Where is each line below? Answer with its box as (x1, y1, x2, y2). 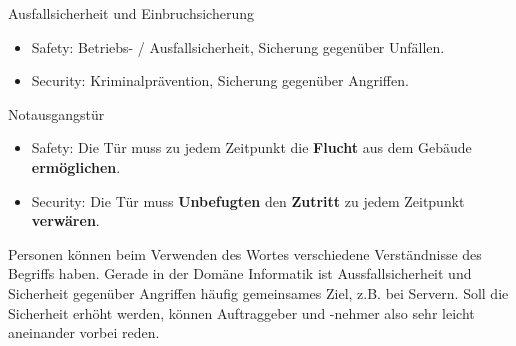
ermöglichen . (31, 156, 121, 177)
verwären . (31, 210, 100, 231)
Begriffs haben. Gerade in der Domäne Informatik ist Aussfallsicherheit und (8, 263, 472, 284)
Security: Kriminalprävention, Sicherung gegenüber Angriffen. (31, 70, 409, 91)
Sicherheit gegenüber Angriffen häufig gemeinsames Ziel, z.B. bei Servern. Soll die (8, 282, 509, 303)
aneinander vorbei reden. (8, 322, 160, 343)
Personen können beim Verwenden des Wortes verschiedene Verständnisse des (8, 243, 482, 264)
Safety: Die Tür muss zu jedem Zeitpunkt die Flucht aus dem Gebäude (31, 137, 472, 158)
